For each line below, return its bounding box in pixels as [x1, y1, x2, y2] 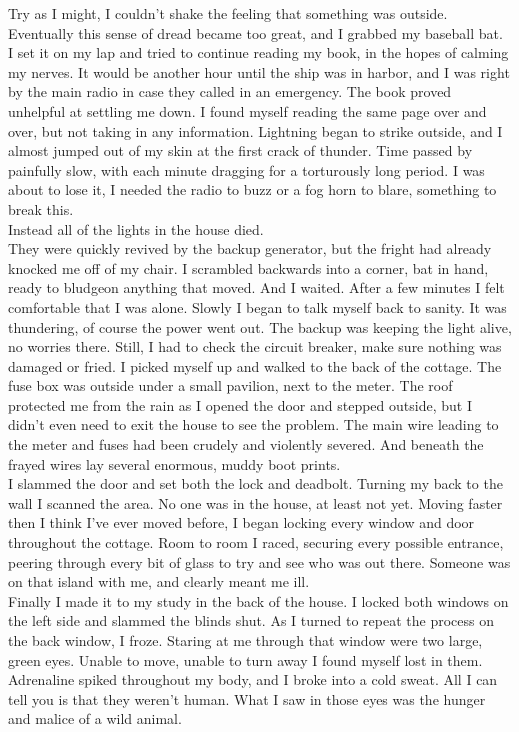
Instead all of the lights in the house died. [8, 218, 264, 239]
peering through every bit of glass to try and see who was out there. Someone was [8, 551, 511, 572]
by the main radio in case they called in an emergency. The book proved [8, 81, 452, 102]
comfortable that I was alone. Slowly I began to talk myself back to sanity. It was [8, 296, 507, 317]
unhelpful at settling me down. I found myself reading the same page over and [8, 100, 487, 121]
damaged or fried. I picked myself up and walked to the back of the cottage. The [8, 355, 502, 376]
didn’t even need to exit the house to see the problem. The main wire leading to [8, 414, 499, 435]
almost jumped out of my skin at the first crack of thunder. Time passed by [8, 140, 473, 161]
